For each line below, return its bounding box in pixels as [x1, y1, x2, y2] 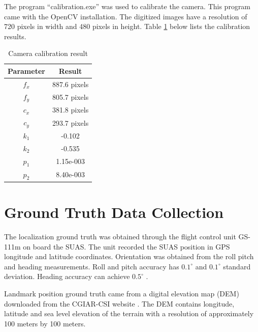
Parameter [8, 65, 45, 76]
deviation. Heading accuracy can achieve [4, 271, 130, 282]
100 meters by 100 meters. [4, 318, 86, 328]
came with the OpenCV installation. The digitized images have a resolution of [4, 11, 247, 21]
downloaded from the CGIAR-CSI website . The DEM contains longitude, [4, 298, 235, 309]
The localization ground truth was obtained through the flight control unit [4, 231, 236, 242]
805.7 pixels [52, 92, 89, 102]
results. [4, 31, 26, 41]
